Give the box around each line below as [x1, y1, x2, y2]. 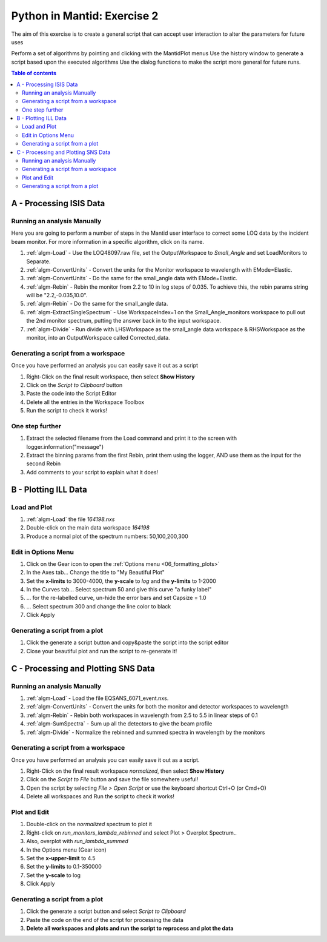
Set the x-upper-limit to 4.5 [26, 854, 96, 861]
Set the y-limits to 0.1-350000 [26, 863, 102, 870]
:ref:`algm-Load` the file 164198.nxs [26, 516, 115, 523]
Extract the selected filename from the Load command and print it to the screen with [26, 434, 237, 442]
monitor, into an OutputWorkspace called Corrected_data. [26, 334, 170, 341]
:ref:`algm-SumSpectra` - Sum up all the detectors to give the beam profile [26, 720, 213, 727]
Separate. [26, 258, 51, 265]
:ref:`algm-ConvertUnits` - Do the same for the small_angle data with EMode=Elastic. [26, 275, 238, 282]
